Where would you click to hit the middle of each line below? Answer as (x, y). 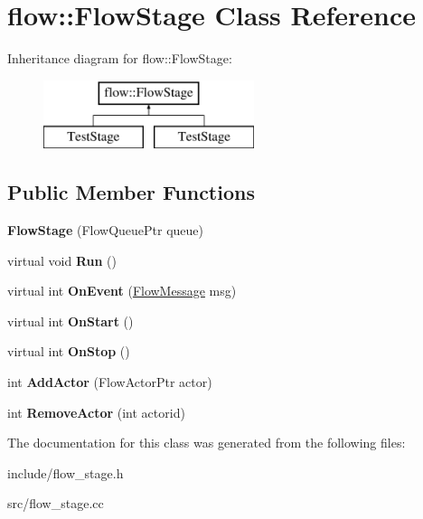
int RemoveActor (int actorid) (96, 412)
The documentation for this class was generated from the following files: (207, 443)
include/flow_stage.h (66, 472)
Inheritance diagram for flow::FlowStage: (120, 58)
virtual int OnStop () (69, 351)
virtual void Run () (62, 260)
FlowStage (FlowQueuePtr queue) (106, 230)
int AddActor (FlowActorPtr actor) (110, 382)
